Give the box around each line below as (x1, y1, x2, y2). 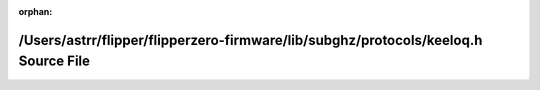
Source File (18, 53, 90, 70)
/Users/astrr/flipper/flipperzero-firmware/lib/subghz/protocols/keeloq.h (18, 31, 483, 49)
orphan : (18, 6, 53, 17)
